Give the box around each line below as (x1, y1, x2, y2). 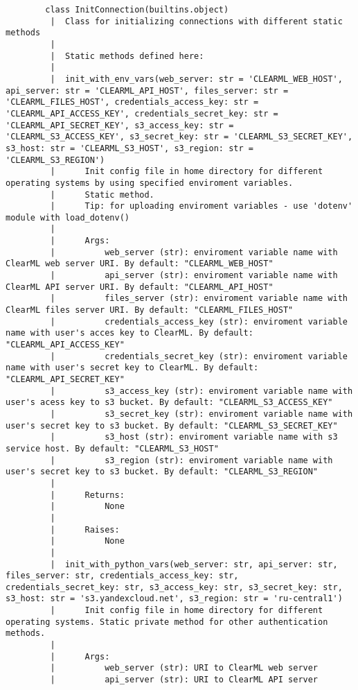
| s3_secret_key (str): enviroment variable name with (50, 408, 353, 419)
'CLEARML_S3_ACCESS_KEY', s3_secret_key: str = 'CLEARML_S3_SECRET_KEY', (6, 132, 353, 142)
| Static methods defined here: (50, 51, 204, 61)
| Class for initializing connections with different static (50, 16, 343, 26)
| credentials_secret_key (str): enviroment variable (50, 351, 348, 361)
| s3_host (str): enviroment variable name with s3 (50, 432, 338, 442)
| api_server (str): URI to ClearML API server (50, 675, 319, 685)
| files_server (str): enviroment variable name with (50, 293, 348, 304)
